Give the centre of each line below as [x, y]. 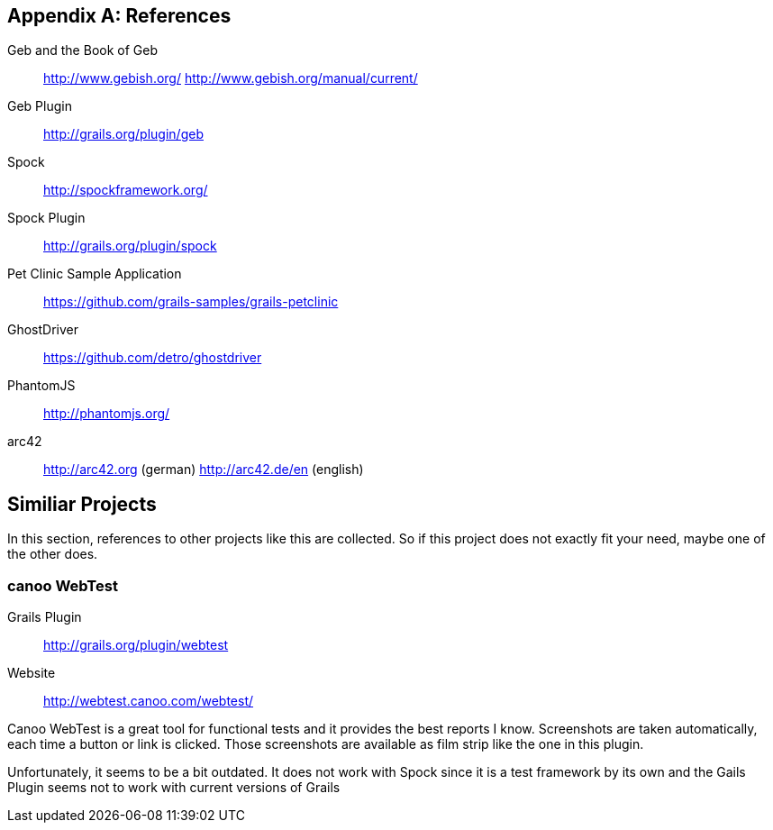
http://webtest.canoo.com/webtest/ [149, 701]
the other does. [53, 554]
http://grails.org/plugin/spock [130, 246]
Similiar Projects [82, 504]
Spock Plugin [46, 218]
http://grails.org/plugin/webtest [136, 645]
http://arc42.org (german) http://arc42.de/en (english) [204, 470]
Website [32, 673]
